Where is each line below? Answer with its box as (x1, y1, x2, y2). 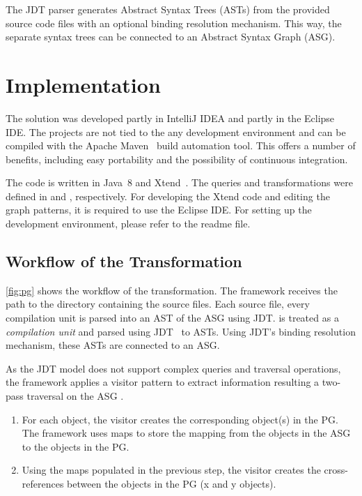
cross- (324, 463, 348, 477)
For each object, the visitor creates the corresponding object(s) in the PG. (22, 412, 338, 426)
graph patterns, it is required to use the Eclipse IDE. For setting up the (6, 202, 312, 217)
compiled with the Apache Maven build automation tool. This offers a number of (6, 138, 356, 153)
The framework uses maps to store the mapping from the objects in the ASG (22, 426, 351, 440)
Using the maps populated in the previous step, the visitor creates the (22, 463, 321, 477)
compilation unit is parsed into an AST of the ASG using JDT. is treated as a (6, 310, 339, 325)
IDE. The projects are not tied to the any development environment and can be (6, 124, 346, 139)
